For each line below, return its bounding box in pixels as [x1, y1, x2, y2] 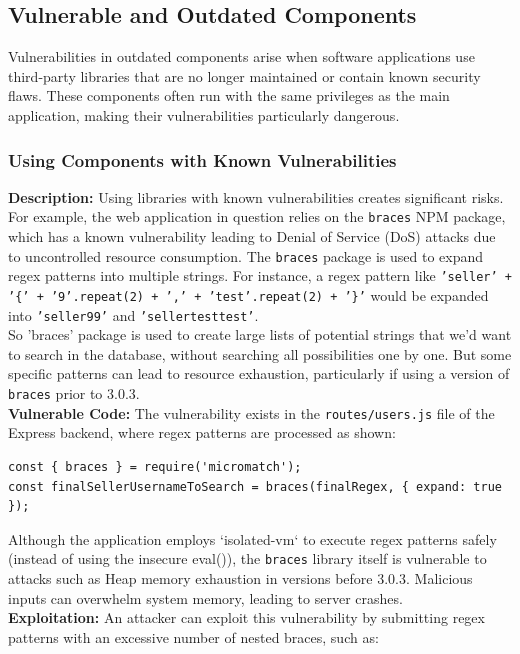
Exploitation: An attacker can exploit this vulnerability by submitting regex [8, 607, 485, 628]
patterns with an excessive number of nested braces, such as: [8, 626, 379, 647]
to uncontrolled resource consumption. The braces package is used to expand [8, 245, 484, 266]
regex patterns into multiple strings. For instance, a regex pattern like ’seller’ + [8, 265, 512, 286]
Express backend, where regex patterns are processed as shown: [8, 422, 396, 443]
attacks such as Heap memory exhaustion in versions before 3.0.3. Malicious [8, 567, 473, 588]
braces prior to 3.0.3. [8, 383, 140, 404]
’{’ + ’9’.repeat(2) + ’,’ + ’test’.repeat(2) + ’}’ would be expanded [8, 284, 489, 305]
